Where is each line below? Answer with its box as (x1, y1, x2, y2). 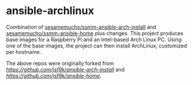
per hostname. (6, 48, 42, 55)
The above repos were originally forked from (6, 60, 114, 67)
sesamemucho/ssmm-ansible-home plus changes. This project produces (6, 29, 184, 36)
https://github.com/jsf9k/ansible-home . (6, 72, 102, 79)
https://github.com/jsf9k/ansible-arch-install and (6, 66, 125, 73)
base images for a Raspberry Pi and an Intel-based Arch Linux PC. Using (6, 36, 182, 43)
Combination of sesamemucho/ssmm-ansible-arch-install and (6, 23, 157, 30)
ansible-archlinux (6, 4, 95, 18)
